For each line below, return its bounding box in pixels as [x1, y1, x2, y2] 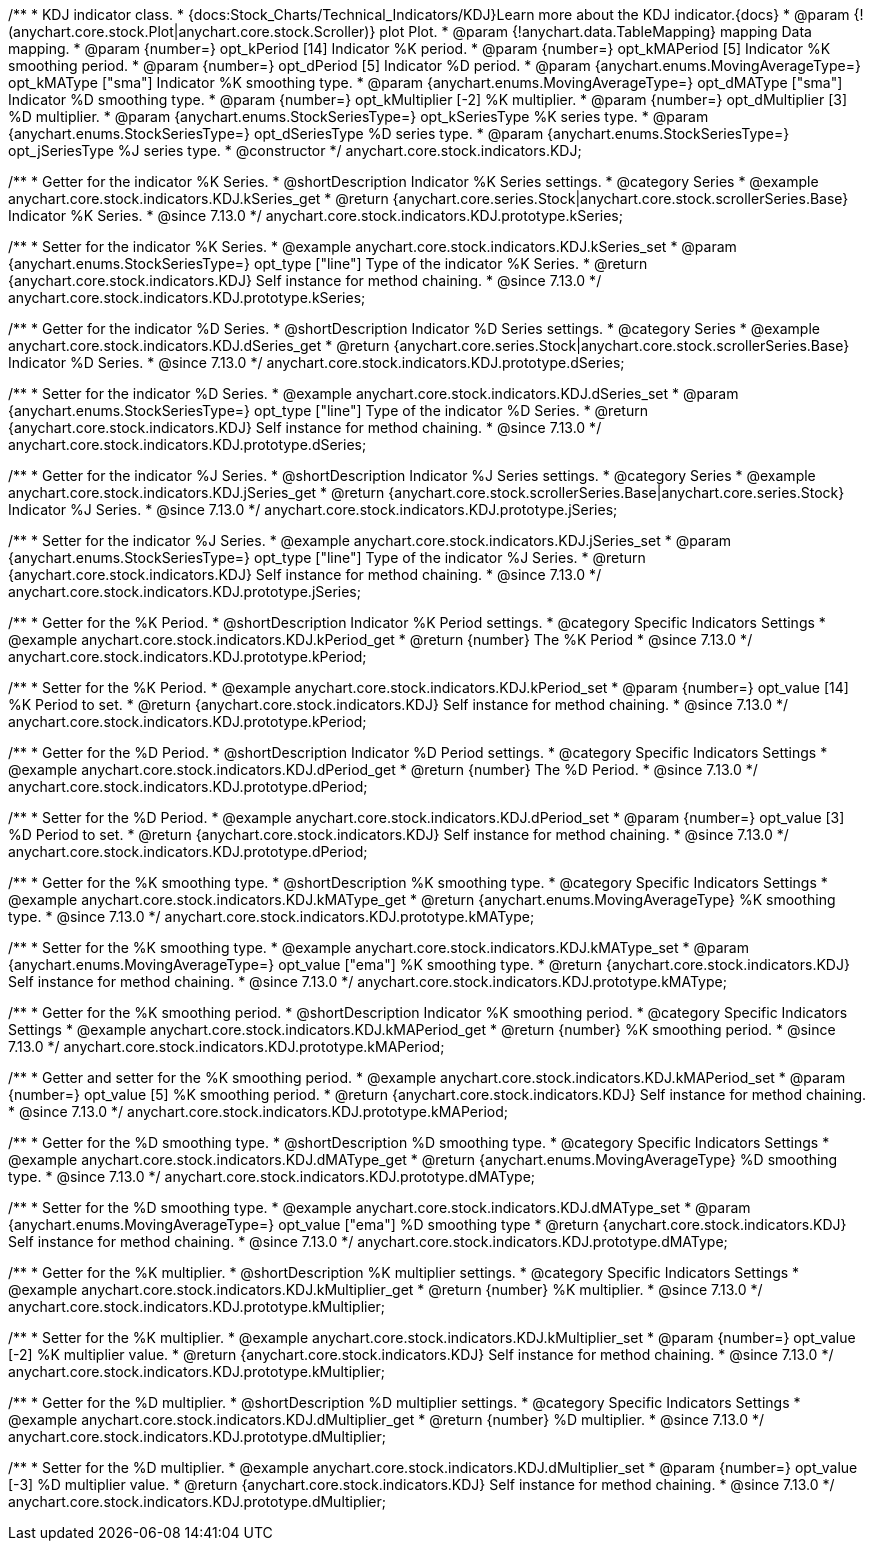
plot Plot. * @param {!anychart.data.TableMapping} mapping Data [379, 23, 812, 40]
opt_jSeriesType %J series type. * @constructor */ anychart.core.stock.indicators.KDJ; [8, 142, 582, 159]
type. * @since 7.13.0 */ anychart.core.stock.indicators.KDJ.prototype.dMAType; [8, 1168, 536, 1185]
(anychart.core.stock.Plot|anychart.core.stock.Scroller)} [8, 23, 376, 40]
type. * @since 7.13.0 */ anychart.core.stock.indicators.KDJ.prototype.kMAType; [8, 908, 535, 925]
